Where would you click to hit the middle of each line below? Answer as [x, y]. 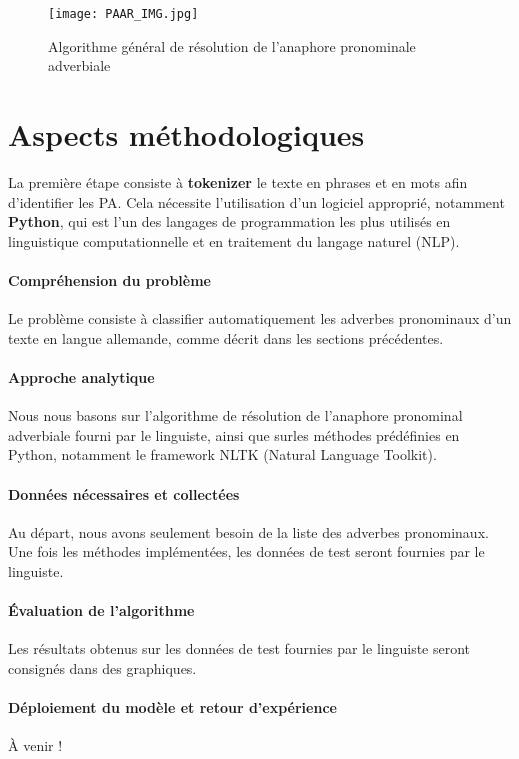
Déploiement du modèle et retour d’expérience [172, 707]
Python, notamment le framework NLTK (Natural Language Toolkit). [222, 454]
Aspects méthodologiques [186, 134]
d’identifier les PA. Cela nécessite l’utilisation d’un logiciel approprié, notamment [256, 201]
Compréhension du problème [109, 279]
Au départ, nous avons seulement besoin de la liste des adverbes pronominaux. [248, 531]
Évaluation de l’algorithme [101, 610]
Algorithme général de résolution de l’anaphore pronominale [232, 45]
